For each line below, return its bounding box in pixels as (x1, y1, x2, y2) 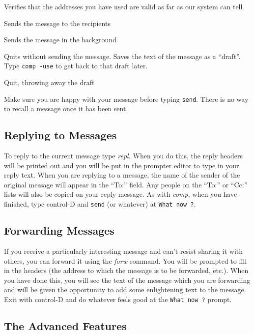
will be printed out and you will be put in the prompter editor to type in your (4, 160, 239, 170)
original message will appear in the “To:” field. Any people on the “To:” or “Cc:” (4, 179, 248, 189)
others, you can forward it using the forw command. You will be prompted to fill (4, 255, 247, 266)
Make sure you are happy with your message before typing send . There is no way (4, 93, 249, 104)
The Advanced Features (4, 318, 127, 333)
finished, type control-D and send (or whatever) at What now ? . (4, 199, 196, 209)
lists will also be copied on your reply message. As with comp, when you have (4, 189, 237, 199)
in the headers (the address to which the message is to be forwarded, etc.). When (4, 265, 249, 275)
